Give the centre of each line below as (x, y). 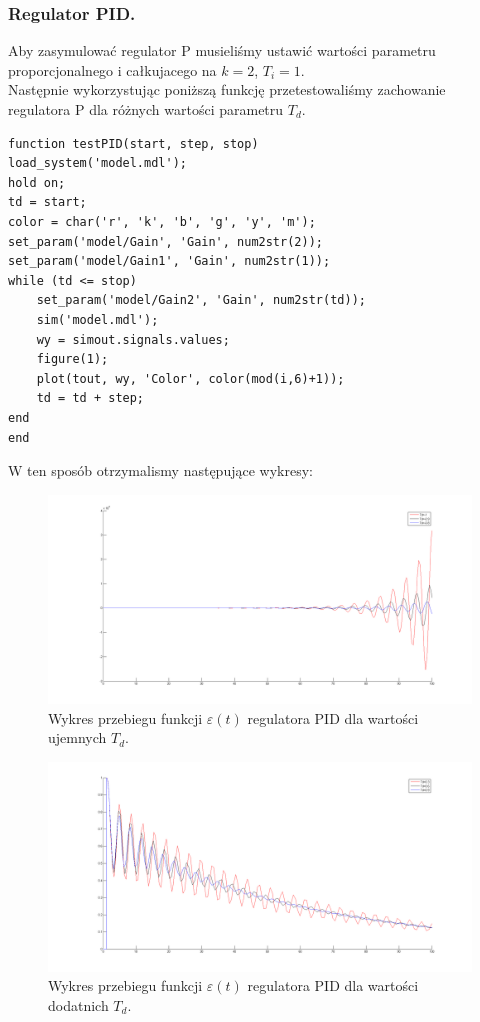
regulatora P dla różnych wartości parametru (146, 109)
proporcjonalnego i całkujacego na (112, 69)
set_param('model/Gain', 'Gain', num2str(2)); (165, 241)
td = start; (47, 202)
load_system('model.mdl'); (97, 163)
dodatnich (78, 1004)
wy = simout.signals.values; (133, 339)
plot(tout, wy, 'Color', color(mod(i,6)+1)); (190, 378)
